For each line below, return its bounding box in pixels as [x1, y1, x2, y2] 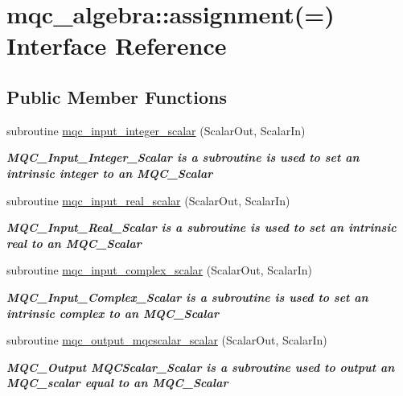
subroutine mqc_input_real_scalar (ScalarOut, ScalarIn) [6, 192, 290, 208]
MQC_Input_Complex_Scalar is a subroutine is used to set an [6, 288, 368, 305]
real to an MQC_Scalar [6, 234, 142, 251]
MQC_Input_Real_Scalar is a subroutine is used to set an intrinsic [6, 219, 397, 236]
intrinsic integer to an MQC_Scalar [6, 164, 213, 181]
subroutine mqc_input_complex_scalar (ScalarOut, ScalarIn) [6, 262, 312, 278]
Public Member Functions [6, 84, 227, 109]
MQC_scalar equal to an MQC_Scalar [6, 374, 228, 391]
